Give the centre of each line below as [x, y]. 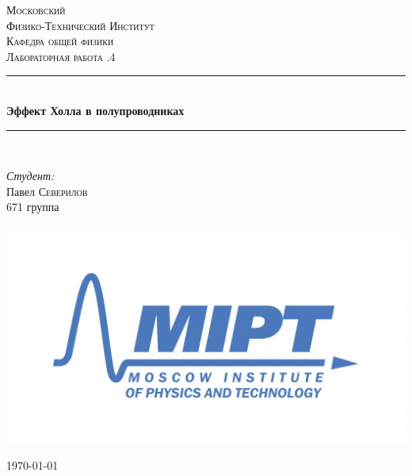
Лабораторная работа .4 [61, 56]
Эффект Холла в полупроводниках [95, 110]
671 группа [33, 207]
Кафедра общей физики [60, 41]
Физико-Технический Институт [80, 25]
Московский [36, 10]
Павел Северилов [47, 191]
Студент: [31, 176]
